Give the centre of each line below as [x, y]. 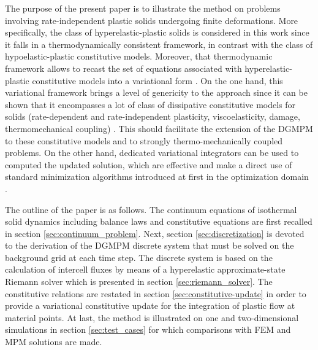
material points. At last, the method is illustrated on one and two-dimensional [152, 317]
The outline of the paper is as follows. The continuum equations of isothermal [151, 209]
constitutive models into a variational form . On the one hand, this [157, 80]
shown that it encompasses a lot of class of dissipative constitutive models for [150, 104]
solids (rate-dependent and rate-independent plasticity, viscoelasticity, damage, [153, 116]
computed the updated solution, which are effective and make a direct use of [149, 164]
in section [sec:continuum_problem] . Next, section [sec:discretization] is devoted [155, 233]
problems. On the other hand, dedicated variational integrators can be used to [152, 153]
